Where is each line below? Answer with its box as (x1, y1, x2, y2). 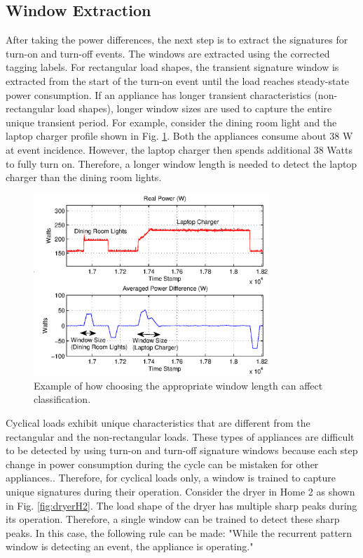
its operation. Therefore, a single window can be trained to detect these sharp (6, 512, 340, 526)
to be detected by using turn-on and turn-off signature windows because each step (6, 443, 358, 458)
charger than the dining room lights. (6, 170, 162, 185)
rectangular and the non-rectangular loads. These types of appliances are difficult (6, 429, 355, 444)
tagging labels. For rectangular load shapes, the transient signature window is (6, 60, 339, 74)
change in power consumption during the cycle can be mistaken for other (6, 456, 319, 471)
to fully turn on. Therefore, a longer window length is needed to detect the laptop (6, 156, 357, 171)
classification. (34, 392, 91, 406)
